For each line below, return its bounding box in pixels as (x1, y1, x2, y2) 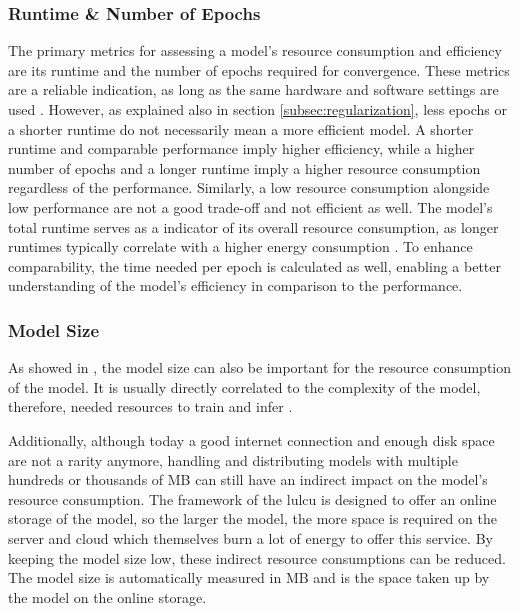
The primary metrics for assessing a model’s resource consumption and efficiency (8, 40, 502, 61)
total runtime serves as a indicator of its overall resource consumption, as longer (8, 216, 499, 237)
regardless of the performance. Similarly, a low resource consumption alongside (8, 177, 490, 198)
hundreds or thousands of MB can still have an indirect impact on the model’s (8, 469, 488, 490)
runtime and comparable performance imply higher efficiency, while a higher (8, 138, 475, 159)
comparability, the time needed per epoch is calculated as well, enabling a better (8, 255, 501, 276)
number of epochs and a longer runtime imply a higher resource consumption (8, 157, 481, 178)
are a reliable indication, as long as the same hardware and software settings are (8, 79, 499, 100)
